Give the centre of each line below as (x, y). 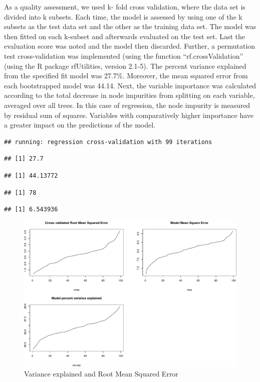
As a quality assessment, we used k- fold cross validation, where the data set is (125, 7)
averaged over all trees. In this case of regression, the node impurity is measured (127, 105)
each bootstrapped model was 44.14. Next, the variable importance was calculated (130, 85)
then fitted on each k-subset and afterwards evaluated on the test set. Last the (124, 36)
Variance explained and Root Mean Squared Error (101, 374)
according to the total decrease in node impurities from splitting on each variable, (129, 95)
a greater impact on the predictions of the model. (80, 125)
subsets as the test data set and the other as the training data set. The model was (130, 26)
